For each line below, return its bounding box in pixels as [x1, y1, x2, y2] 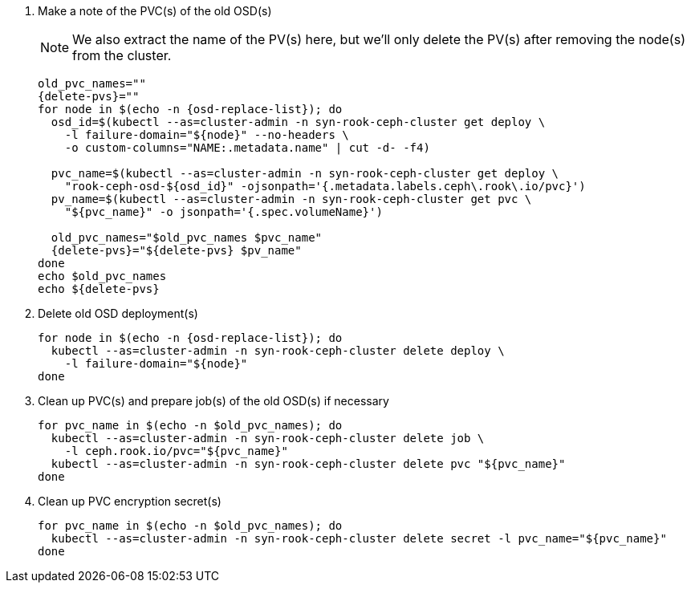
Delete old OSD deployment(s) [38, 307, 198, 320]
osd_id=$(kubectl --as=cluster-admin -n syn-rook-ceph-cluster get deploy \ [51, 116, 546, 128]
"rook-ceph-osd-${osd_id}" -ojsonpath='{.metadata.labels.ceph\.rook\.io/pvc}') [64, 180, 586, 193]
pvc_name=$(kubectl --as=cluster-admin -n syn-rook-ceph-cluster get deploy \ [51, 167, 559, 180]
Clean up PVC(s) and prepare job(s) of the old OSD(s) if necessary [38, 394, 389, 408]
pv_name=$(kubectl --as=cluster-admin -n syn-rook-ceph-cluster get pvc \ [51, 193, 532, 205]
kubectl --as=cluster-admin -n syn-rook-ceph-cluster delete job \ [51, 432, 485, 445]
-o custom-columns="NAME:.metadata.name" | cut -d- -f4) [64, 141, 430, 154]
